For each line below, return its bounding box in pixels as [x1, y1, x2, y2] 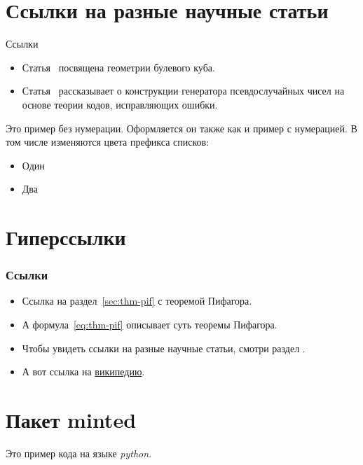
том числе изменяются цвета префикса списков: [6, 134, 210, 149]
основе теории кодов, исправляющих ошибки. [22, 97, 218, 111]
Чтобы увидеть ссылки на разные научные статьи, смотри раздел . [22, 340, 306, 355]
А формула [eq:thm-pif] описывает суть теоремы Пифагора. [22, 317, 278, 332]
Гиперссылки [6, 223, 126, 251]
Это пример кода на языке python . [6, 445, 152, 460]
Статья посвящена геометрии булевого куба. [22, 60, 215, 74]
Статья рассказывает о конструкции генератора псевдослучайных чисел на [22, 83, 345, 98]
